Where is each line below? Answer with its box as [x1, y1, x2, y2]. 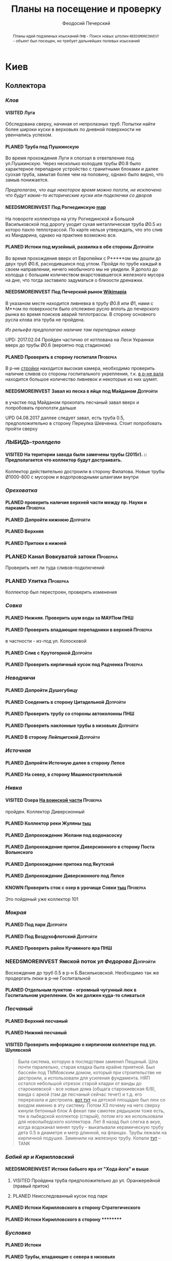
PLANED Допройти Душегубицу [5, 687, 78, 693]
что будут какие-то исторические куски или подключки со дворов [5, 192, 152, 199]
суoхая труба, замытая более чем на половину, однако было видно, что [5, 171, 164, 177]
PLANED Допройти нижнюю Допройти [5, 517, 91, 523]
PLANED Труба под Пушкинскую [5, 144, 80, 150]
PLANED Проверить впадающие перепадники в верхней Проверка [5, 626, 152, 633]
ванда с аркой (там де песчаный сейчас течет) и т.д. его [17, 1091, 142, 1097]
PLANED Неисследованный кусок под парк [12, 1193, 108, 1199]
